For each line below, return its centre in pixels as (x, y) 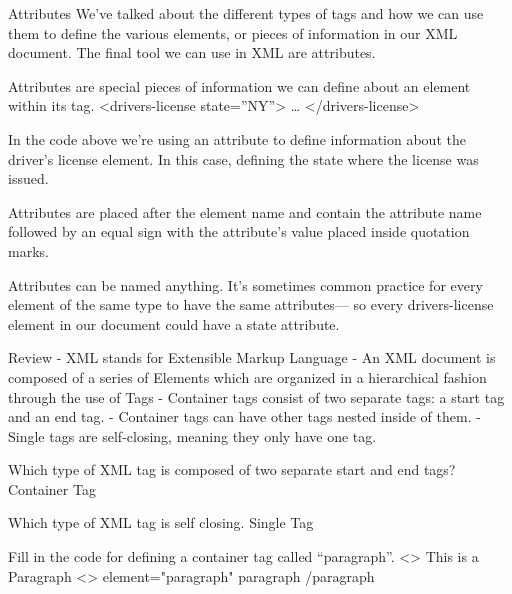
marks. (28, 250)
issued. (28, 178)
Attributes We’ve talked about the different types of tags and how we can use (246, 13)
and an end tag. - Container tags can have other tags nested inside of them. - (244, 416)
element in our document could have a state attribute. (174, 323)
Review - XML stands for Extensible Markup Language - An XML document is (252, 357)
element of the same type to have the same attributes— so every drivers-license (251, 304)
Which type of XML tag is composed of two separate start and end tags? (232, 469)
